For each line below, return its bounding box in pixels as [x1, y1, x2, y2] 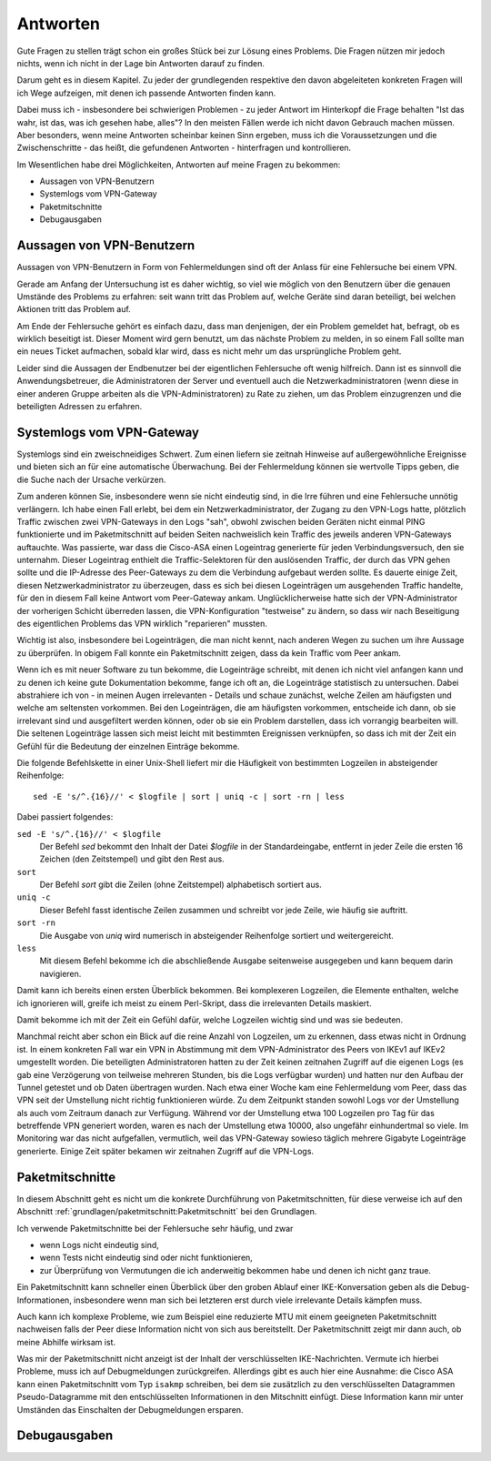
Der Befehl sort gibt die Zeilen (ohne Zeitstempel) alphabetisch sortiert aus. [39, 879, 322, 891]
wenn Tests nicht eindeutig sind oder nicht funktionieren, [39, 1252, 254, 1264]
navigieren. [39, 968, 82, 979]
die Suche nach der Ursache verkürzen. [16, 474, 166, 485]
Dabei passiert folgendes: [16, 811, 114, 822]
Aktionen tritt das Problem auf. [16, 304, 131, 315]
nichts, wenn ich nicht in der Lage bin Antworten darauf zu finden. [16, 57, 266, 68]
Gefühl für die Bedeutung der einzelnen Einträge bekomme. [16, 741, 240, 751]
